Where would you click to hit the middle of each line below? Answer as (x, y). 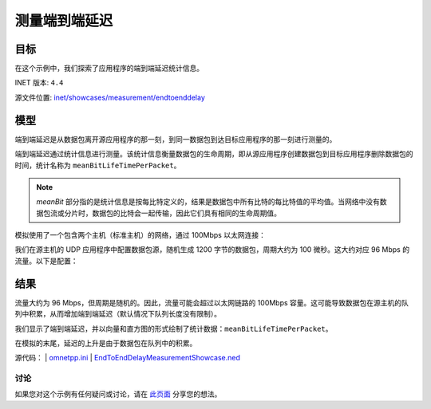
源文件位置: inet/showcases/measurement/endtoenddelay (110, 97)
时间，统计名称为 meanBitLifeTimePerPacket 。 (98, 165)
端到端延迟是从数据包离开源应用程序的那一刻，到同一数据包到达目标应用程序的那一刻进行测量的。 (176, 139)
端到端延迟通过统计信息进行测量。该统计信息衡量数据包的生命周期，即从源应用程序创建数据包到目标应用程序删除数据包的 (214, 154)
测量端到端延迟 (64, 21)
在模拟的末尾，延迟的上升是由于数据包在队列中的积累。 (106, 343)
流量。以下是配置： (46, 261)
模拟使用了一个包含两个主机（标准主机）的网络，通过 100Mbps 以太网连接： (140, 235)
